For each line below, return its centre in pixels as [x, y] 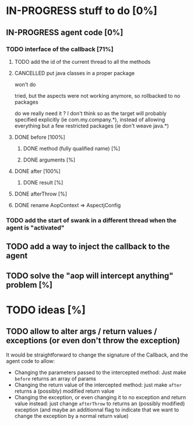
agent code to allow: [31, 361]
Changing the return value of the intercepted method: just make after [98, 385]
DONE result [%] [43, 182]
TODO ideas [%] [46, 310]
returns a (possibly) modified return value [64, 391]
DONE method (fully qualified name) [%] [72, 148]
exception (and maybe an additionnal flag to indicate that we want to [97, 409]
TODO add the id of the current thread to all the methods [82, 61]
